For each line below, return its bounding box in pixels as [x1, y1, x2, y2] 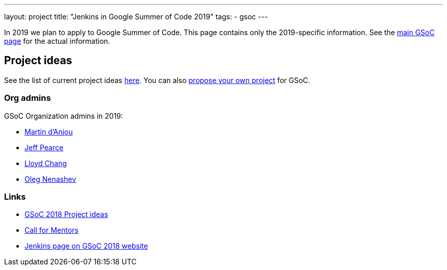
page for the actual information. [4, 37, 110, 45]
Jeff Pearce [24, 143, 64, 152]
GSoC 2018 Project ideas [24, 210, 108, 219]
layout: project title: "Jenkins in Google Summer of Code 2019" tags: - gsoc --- [4, 12, 268, 21]
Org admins [4, 93, 51, 103]
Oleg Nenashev [24, 174, 77, 183]
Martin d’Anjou [24, 127, 73, 136]
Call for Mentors [24, 226, 79, 235]
